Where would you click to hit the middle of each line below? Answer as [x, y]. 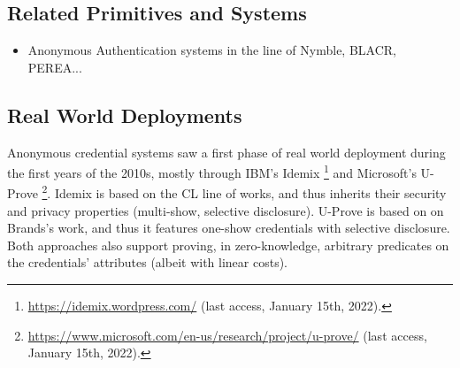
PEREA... [55, 67]
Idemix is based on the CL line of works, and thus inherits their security [250, 193]
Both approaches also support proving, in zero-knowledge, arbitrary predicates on [228, 245]
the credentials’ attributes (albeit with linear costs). [147, 262]
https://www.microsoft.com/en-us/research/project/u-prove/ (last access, [227, 335]
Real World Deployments [125, 115]
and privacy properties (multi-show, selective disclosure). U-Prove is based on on [226, 210]
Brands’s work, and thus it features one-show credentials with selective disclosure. [229, 228]
